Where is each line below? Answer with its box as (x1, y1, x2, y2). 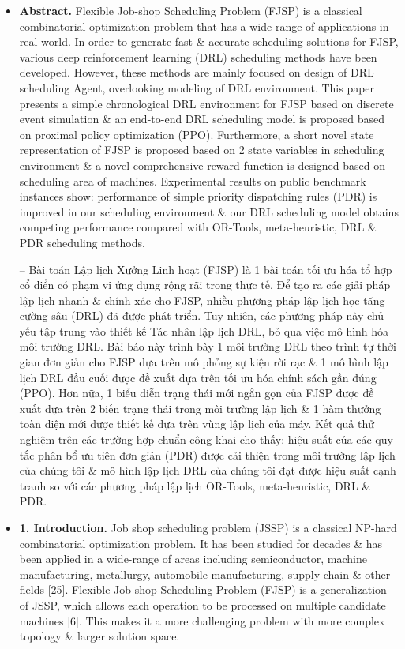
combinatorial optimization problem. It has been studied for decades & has (19, 535, 383, 551)
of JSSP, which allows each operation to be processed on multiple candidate (19, 596, 386, 613)
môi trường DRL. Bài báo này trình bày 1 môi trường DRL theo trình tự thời (19, 338, 396, 355)
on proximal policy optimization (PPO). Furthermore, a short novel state (19, 126, 374, 142)
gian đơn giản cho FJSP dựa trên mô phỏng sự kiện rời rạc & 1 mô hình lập (19, 354, 388, 370)
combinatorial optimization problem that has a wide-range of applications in (19, 17, 389, 34)
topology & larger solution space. (19, 628, 180, 644)
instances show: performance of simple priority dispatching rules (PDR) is (19, 188, 377, 204)
